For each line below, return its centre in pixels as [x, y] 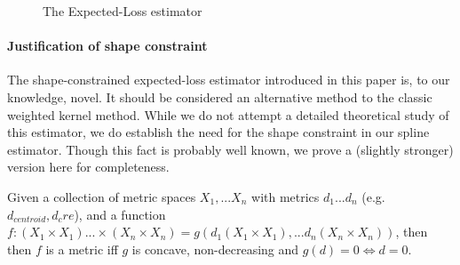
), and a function [120, 214]
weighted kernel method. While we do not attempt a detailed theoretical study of [228, 114]
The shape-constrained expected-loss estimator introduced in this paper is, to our [229, 80]
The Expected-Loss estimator [123, 11]
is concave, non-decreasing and [215, 249]
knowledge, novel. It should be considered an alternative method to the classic [220, 96]
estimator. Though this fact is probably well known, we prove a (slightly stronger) [230, 149]
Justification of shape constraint [107, 46]
